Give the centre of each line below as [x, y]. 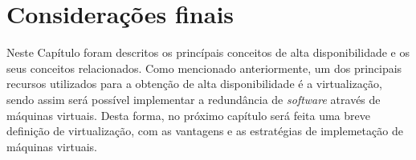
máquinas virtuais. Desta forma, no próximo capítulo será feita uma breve [188, 115]
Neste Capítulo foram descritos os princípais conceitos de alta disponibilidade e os [208, 52]
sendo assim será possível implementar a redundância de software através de [194, 99]
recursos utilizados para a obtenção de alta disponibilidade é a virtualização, [194, 84]
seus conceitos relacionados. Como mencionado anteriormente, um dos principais [204, 68]
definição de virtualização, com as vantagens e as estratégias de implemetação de [205, 131]
